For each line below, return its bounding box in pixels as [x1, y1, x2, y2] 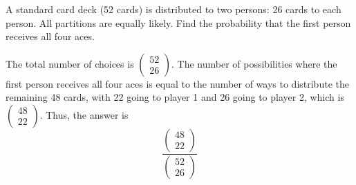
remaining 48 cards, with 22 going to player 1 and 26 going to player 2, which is [6, 90, 344, 104]
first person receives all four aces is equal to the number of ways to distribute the [6, 76, 349, 90]
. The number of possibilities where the [171, 56, 337, 70]
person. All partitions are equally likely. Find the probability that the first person [6, 15, 351, 30]
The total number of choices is [6, 56, 134, 70]
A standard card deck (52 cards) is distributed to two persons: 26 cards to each [6, 2, 341, 16]
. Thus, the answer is [39, 107, 129, 121]
